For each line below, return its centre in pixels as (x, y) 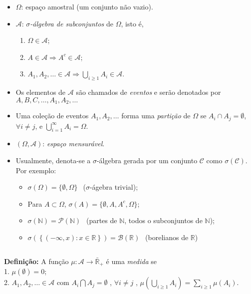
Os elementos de (41, 92)
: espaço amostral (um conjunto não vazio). (87, 6)
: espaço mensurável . (74, 144)
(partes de (102, 220)
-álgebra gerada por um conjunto (147, 160)
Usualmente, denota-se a (53, 160)
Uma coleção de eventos (52, 116)
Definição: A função (36, 261)
